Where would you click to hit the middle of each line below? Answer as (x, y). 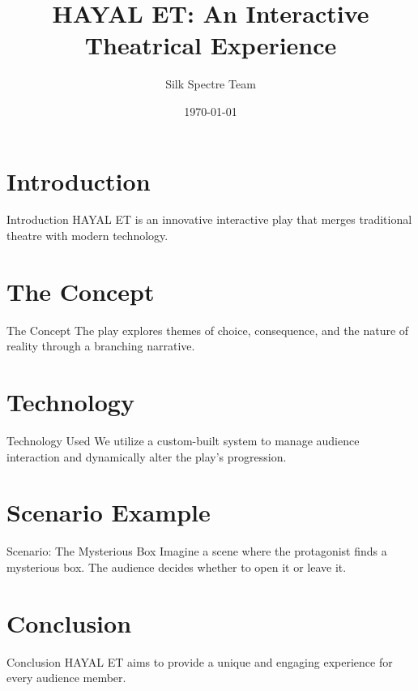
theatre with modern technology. (87, 236)
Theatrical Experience (211, 45)
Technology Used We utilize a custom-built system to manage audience (183, 441)
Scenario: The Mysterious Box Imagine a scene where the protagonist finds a (197, 551)
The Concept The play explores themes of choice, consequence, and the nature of (208, 330)
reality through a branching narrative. (101, 346)
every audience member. (66, 678)
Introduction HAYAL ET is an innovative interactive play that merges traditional (209, 219)
